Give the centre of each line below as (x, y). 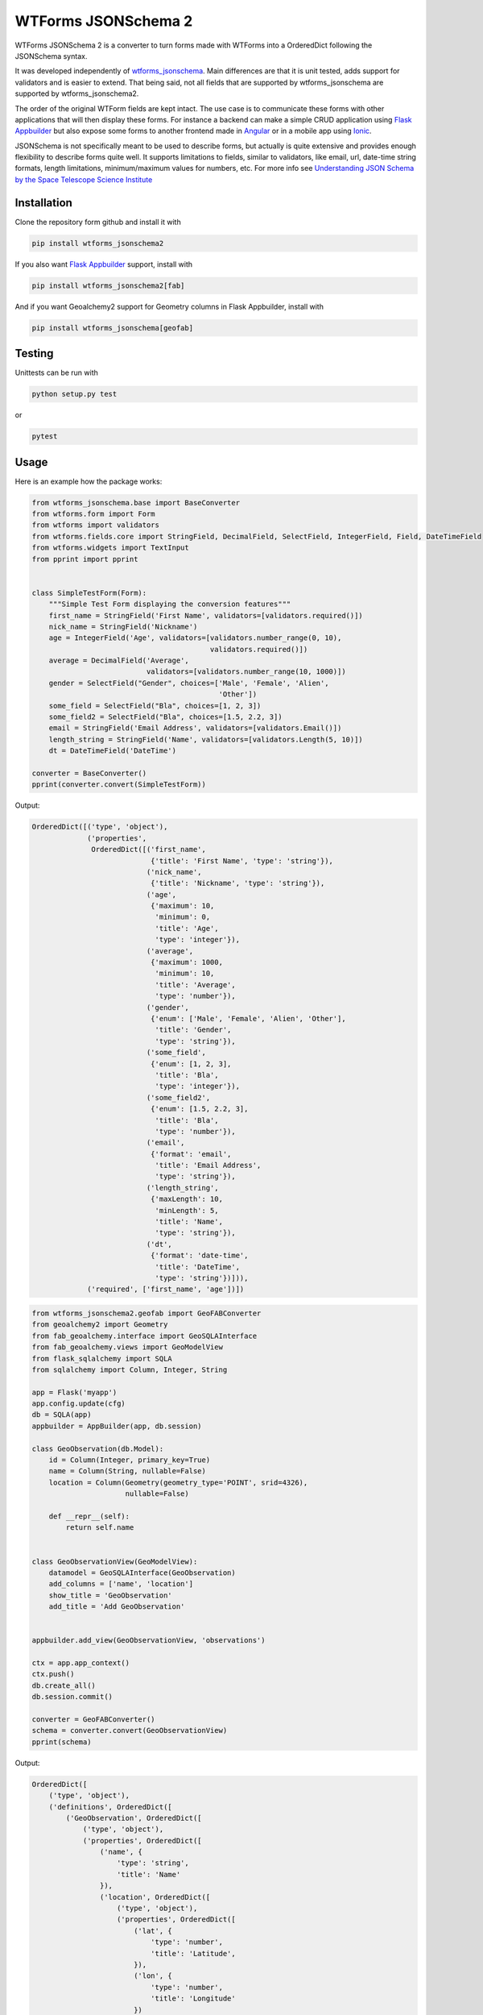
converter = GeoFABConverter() (94, 1720)
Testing (34, 353)
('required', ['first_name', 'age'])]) (166, 1289)
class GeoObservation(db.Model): (98, 1448)
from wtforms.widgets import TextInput (110, 548)
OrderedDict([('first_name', (149, 850)
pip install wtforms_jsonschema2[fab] (108, 285)
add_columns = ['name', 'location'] (121, 1584)
